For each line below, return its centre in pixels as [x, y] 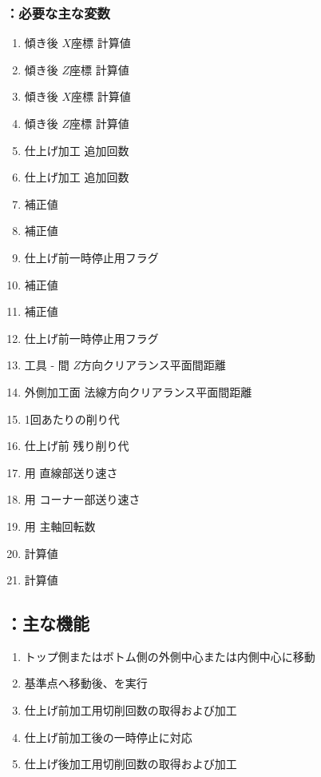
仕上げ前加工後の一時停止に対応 [108, 737]
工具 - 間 [47, 365]
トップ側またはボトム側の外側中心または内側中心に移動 [170, 656]
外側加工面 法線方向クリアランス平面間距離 [138, 391]
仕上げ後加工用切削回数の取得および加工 [131, 764]
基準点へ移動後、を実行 [86, 683]
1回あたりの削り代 [72, 418]
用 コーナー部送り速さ [82, 499]
